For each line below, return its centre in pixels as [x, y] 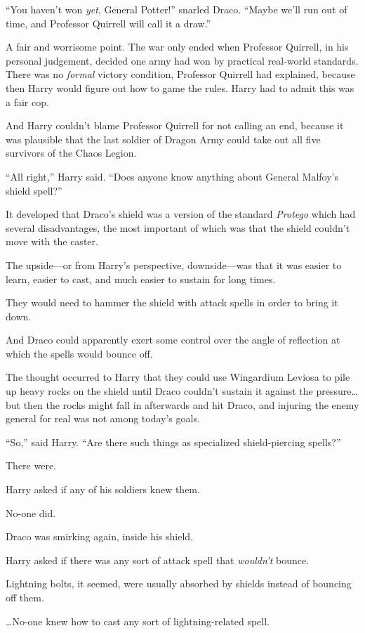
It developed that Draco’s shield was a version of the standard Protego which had [181, 214]
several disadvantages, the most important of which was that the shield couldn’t [178, 227]
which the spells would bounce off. [79, 353]
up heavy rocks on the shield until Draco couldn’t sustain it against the [159, 391]
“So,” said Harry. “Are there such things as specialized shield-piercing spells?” [173, 442]
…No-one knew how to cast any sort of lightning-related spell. [138, 621]
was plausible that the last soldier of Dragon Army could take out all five [163, 139]
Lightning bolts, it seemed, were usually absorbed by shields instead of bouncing [179, 583]
